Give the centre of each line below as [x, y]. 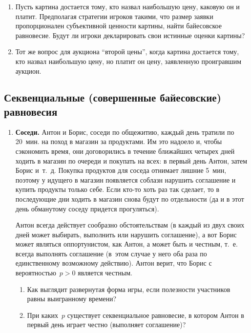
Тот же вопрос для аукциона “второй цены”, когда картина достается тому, [127, 52]
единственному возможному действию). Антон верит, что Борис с [114, 263]
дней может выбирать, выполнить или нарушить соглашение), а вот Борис [126, 234]
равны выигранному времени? [72, 299]
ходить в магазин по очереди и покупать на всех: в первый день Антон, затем [131, 160]
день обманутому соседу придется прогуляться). [87, 208]
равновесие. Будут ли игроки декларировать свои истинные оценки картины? [130, 35]
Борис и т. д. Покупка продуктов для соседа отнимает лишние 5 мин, [121, 170]
